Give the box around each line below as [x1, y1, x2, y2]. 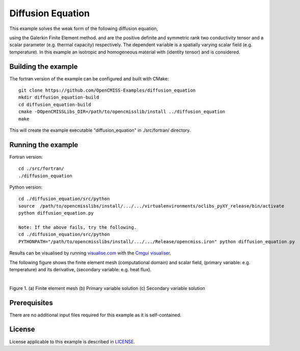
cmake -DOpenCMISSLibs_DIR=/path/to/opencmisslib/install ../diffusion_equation [18, 109, 226, 114]
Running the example [9, 140, 78, 149]
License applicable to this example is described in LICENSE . [9, 338, 135, 344]
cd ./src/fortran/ [18, 166, 65, 171]
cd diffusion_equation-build [18, 102, 91, 107]
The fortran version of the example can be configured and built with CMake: [9, 75, 169, 81]
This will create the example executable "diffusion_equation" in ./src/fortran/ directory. [9, 127, 191, 133]
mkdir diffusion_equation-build [18, 95, 99, 100]
